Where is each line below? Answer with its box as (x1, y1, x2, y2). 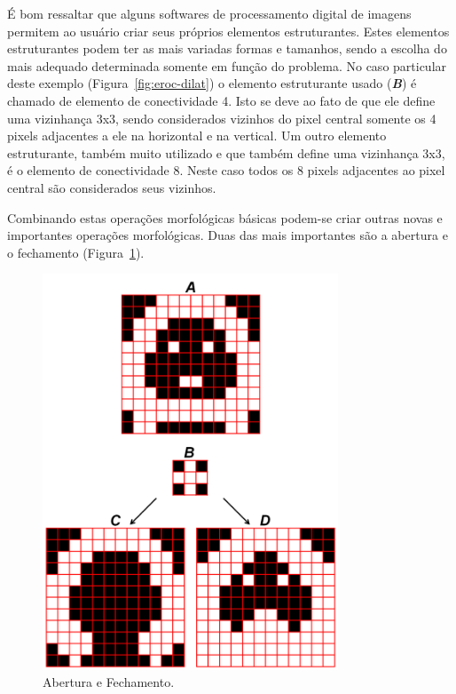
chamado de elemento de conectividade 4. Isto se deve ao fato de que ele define (7, 91, 436, 109)
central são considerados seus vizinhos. (7, 178, 216, 196)
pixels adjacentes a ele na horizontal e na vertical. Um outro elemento (7, 126, 387, 145)
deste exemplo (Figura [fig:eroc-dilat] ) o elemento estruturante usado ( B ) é (7, 74, 417, 92)
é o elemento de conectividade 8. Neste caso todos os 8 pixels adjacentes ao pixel (7, 161, 445, 179)
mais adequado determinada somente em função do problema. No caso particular (7, 56, 447, 75)
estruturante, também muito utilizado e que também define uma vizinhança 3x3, (7, 143, 445, 162)
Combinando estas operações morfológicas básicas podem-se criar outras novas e (7, 208, 443, 227)
